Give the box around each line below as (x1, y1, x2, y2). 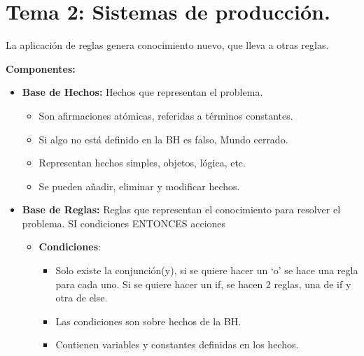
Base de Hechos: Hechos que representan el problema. (22, 85, 263, 99)
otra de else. (55, 290, 108, 305)
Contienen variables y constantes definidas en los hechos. (55, 337, 299, 352)
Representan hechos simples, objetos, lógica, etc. (38, 155, 246, 170)
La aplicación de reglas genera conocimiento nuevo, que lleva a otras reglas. (6, 38, 329, 52)
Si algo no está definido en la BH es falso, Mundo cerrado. (38, 131, 288, 146)
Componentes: (6, 61, 76, 76)
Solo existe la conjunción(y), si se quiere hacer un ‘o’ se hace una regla (55, 263, 358, 278)
